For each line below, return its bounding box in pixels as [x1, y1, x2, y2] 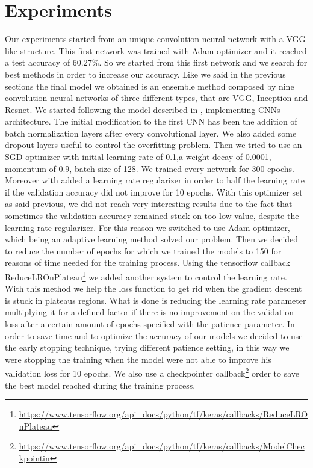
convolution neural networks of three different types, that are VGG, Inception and [5, 91, 308, 104]
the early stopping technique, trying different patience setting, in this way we [5, 341, 290, 354]
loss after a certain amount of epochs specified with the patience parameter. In [5, 318, 295, 330]
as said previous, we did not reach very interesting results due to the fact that [5, 197, 293, 210]
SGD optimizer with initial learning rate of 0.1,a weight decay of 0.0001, [5, 150, 271, 163]
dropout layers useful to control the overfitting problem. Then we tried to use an [5, 138, 302, 151]
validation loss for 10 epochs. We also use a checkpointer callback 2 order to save [5, 365, 300, 380]
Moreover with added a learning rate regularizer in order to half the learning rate [5, 174, 305, 186]
